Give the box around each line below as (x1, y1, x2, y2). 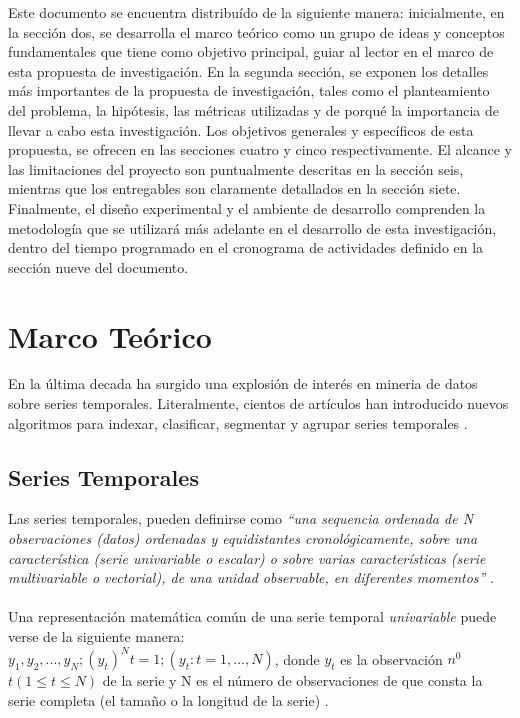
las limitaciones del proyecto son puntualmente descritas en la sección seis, (8, 158, 464, 179)
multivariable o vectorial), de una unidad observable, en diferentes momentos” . (8, 567, 495, 588)
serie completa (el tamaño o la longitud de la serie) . (8, 689, 329, 710)
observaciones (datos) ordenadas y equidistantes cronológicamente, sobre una (8, 528, 478, 549)
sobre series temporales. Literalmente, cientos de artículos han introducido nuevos (8, 393, 509, 414)
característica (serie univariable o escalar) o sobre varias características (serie (8, 547, 486, 568)
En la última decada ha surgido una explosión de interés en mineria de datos (8, 373, 478, 394)
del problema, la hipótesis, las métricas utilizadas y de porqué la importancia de (8, 99, 499, 120)
